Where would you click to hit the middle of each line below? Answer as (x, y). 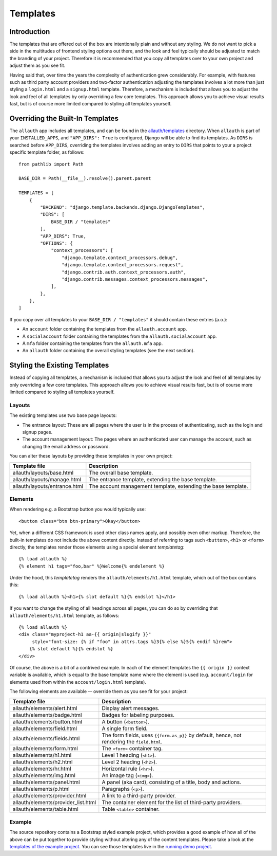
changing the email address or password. (66, 446)
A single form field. (125, 728)
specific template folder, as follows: (47, 152)
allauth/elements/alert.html (45, 708)
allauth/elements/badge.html (47, 715)
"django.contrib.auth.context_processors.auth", (124, 272)
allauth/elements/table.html (46, 809)
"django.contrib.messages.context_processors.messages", (135, 279)
